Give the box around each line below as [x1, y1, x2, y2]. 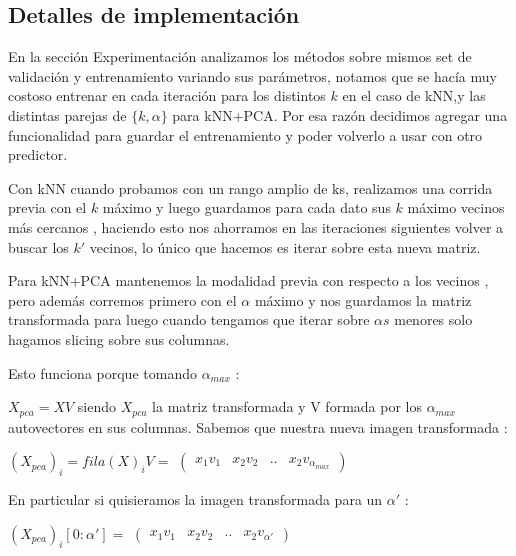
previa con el [8, 197, 87, 218]
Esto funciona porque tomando [8, 362, 197, 383]
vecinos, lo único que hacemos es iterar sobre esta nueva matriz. [89, 236, 481, 257]
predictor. [8, 144, 68, 165]
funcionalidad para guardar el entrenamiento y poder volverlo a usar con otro [8, 124, 483, 145]
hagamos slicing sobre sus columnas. [8, 328, 230, 349]
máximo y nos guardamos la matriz [254, 289, 472, 310]
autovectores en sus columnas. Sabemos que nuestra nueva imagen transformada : [8, 416, 508, 437]
